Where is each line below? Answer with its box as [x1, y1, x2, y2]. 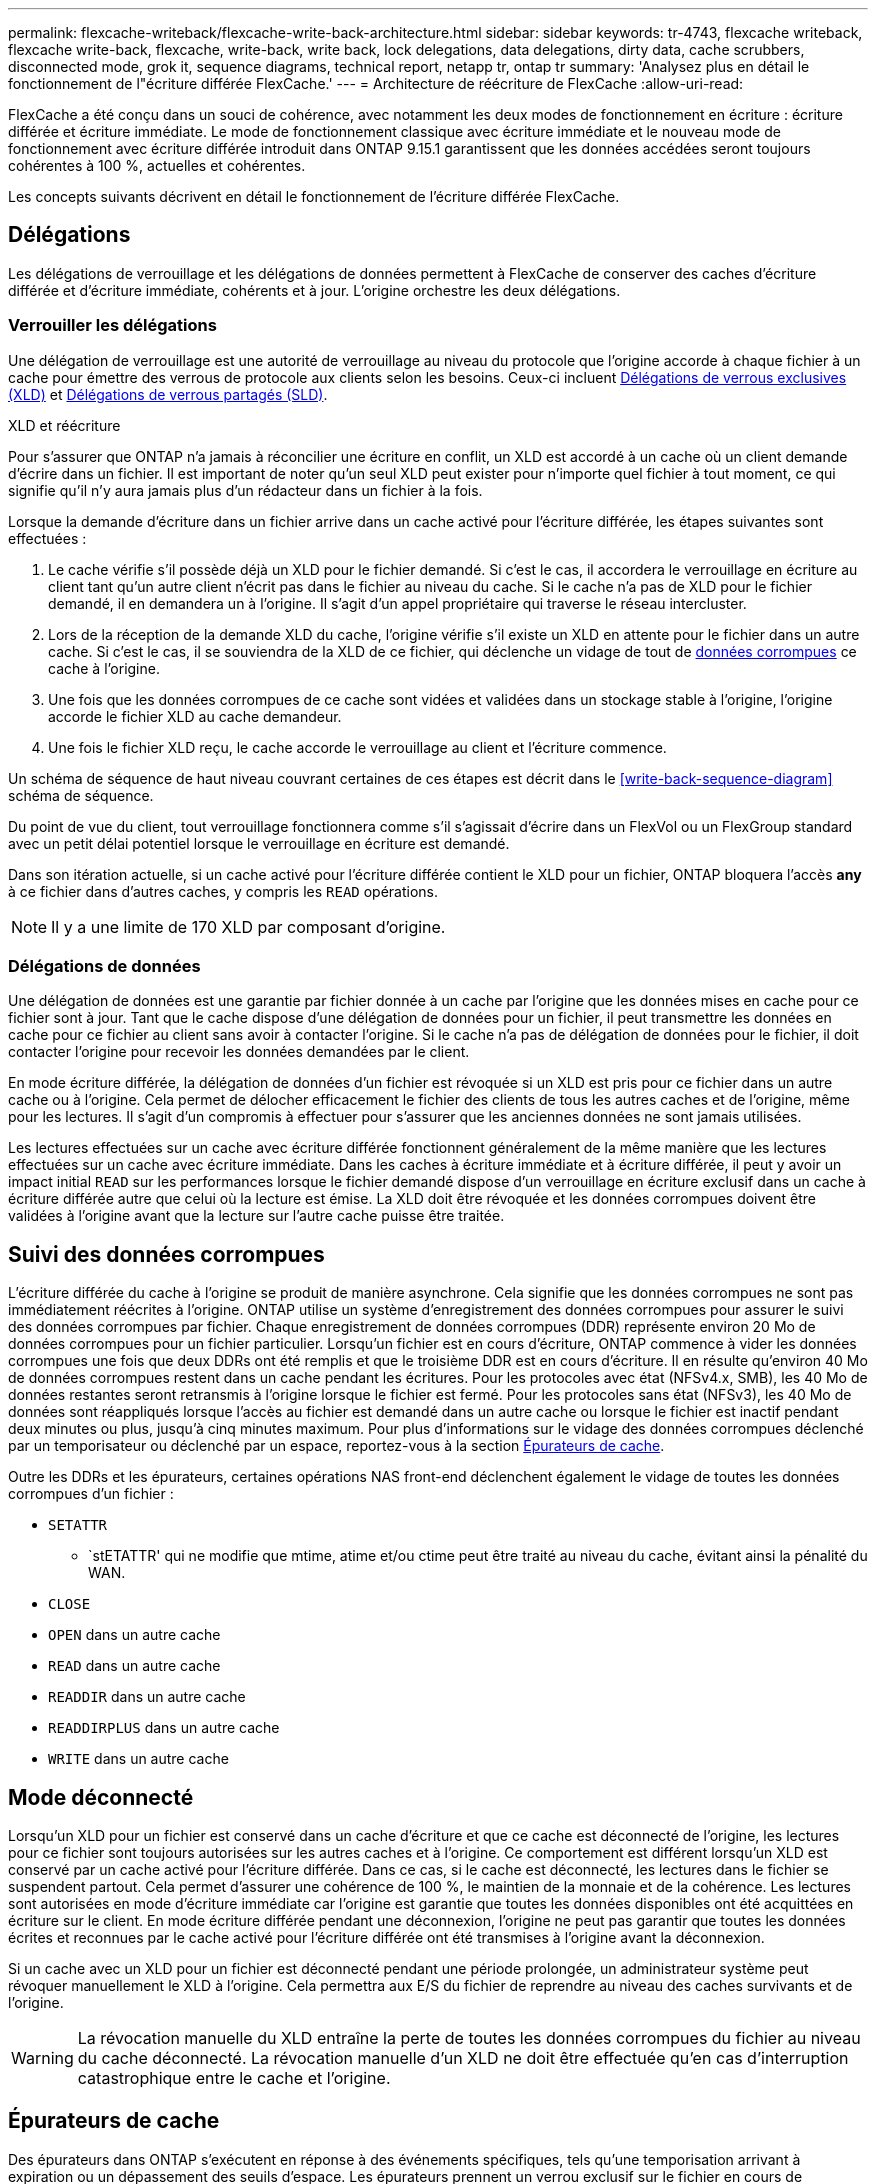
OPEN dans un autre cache [48, 1626, 221, 1644]
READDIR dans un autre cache [48, 1688, 246, 1706]
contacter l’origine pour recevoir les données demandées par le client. [8, 1043, 470, 1061]
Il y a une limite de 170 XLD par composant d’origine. [51, 916, 446, 937]
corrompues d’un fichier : [8, 1485, 174, 1503]
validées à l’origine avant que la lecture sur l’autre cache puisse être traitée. [8, 1207, 505, 1225]
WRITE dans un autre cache [48, 1750, 229, 1768]
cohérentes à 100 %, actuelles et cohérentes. [8, 157, 306, 174]
